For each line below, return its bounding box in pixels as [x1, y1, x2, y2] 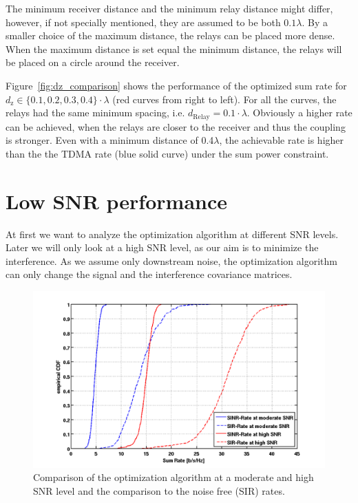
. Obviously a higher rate [246, 105, 352, 120]
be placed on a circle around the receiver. [6, 55, 180, 69]
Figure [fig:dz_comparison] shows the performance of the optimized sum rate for [6, 78, 347, 92]
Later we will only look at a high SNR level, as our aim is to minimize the [6, 240, 319, 255]
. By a [302, 14, 328, 29]
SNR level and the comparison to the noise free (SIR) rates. [33, 483, 285, 497]
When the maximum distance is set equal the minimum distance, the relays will [6, 41, 342, 56]
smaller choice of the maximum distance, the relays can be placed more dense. [6, 28, 335, 43]
